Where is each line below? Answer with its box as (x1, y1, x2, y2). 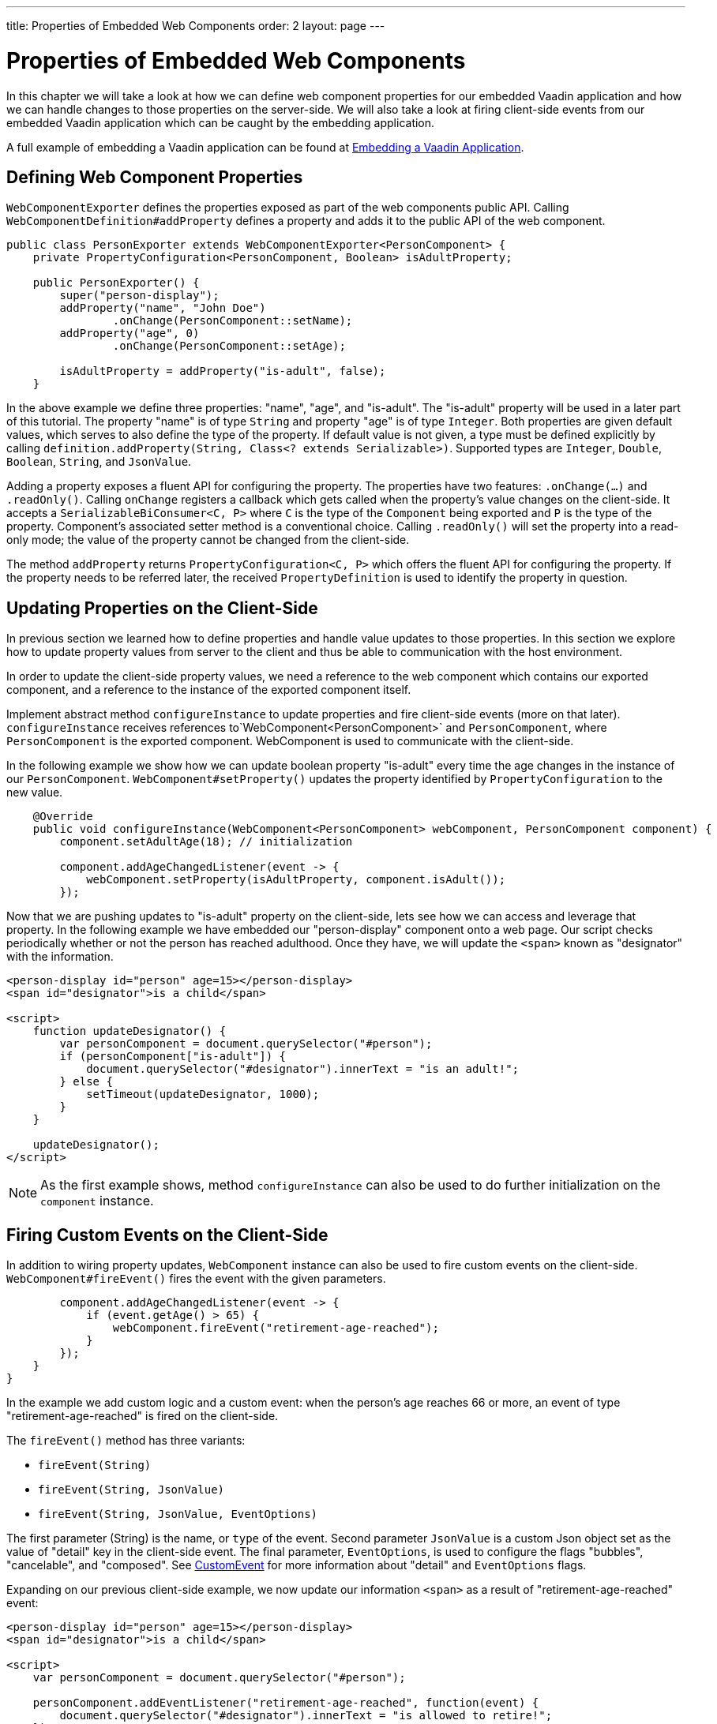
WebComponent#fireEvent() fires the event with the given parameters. (6, 1272, 386, 1286)
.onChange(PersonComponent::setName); (112, 314, 353, 328)
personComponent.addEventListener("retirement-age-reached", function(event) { (32, 1696, 539, 1710)
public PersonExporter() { (32, 276, 200, 290)
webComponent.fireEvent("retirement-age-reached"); (112, 1321, 439, 1335)
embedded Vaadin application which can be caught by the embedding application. (6, 115, 435, 129)
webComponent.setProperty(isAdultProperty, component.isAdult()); (86, 873, 506, 886)
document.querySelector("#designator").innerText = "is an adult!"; (86, 1063, 520, 1076)
